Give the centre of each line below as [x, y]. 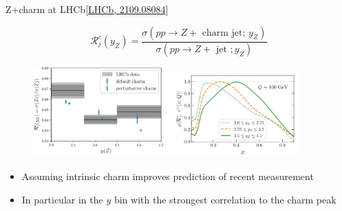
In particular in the [62, 199]
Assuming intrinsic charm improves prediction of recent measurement [168, 176]
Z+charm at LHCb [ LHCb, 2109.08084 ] [87, 9]
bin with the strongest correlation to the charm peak [225, 199]
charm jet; [224, 33]
